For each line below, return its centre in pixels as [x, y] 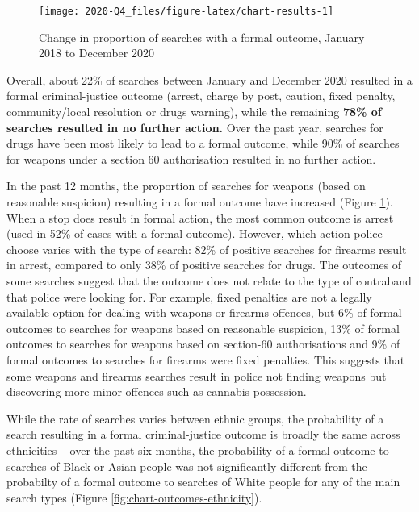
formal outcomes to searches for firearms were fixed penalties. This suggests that [206, 359]
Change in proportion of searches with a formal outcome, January [202, 37]
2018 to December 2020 [96, 53]
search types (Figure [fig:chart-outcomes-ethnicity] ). [134, 497]
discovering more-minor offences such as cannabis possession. [157, 391]
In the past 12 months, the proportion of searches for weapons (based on [186, 186]
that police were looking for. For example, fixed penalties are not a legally [189, 296]
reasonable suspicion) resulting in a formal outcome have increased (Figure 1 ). [200, 202]
